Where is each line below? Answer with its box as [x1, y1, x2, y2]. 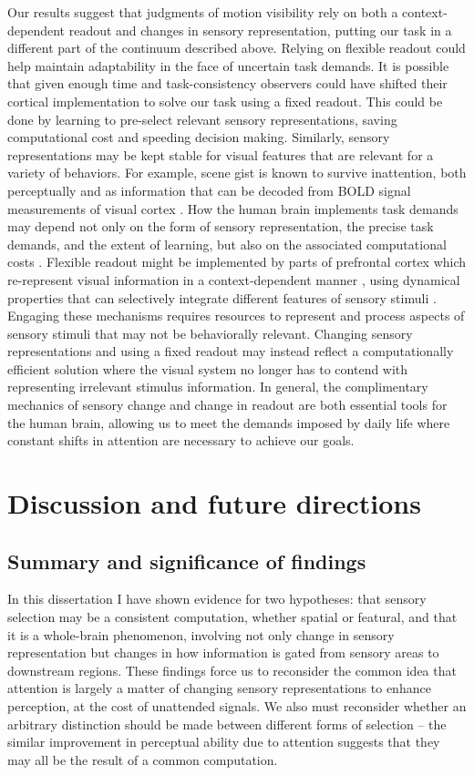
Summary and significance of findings [7, 546, 366, 575]
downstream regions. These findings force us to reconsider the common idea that [7, 660, 457, 679]
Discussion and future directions [7, 484, 421, 522]
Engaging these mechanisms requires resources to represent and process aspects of [7, 306, 465, 325]
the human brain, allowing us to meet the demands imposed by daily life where [7, 413, 450, 432]
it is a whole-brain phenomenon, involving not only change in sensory [7, 625, 395, 644]
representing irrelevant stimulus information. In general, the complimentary [7, 377, 428, 396]
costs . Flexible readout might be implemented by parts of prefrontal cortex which [7, 252, 467, 271]
